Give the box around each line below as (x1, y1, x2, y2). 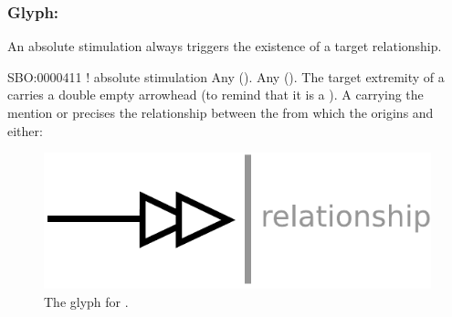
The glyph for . (44, 292, 129, 312)
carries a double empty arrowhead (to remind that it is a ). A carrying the (7, 85, 424, 104)
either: (7, 121, 43, 140)
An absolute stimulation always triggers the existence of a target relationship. (7, 37, 442, 56)
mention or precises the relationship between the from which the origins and (7, 103, 434, 122)
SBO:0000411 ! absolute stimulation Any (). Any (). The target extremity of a (7, 67, 445, 86)
